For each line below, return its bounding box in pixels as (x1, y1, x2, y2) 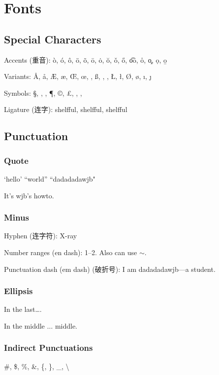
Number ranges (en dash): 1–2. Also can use (4, 247, 137, 257)
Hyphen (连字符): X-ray (4, 230, 77, 241)
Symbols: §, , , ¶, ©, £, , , (4, 87, 82, 98)
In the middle (4, 320, 45, 331)
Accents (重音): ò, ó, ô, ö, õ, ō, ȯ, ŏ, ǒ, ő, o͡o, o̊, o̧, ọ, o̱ (4, 54, 167, 65)
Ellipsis (4, 285, 33, 297)
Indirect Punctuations (4, 341, 93, 354)
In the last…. (4, 304, 42, 314)
